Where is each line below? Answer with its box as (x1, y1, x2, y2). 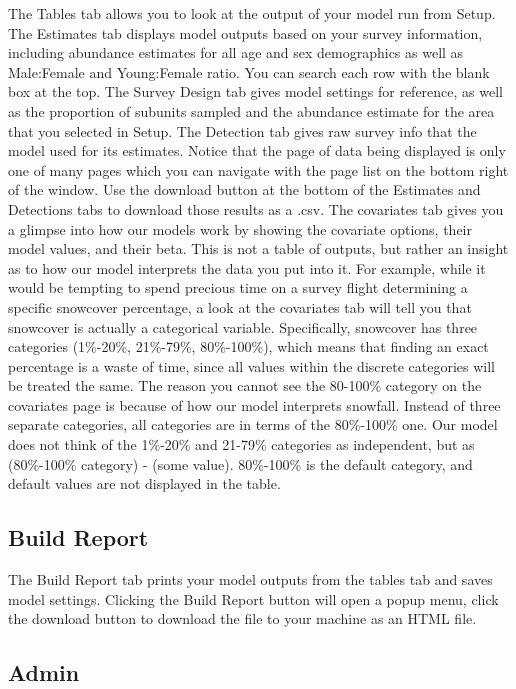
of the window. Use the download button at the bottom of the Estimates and (8, 179, 481, 200)
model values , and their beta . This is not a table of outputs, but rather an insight (8, 238, 509, 259)
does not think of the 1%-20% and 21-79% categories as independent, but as (8, 434, 475, 455)
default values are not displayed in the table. (8, 473, 281, 494)
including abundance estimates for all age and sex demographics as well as (8, 42, 464, 63)
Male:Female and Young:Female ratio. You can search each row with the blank (8, 61, 490, 82)
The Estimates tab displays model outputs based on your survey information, (8, 22, 483, 43)
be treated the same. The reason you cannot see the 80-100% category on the (8, 375, 482, 396)
